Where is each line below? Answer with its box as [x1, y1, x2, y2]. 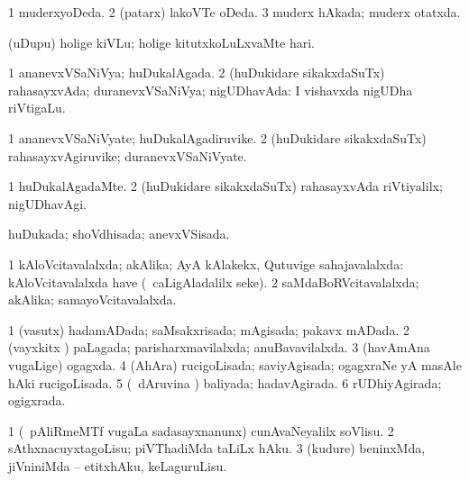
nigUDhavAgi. [8, 194, 87, 213]
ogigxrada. [8, 391, 66, 410]
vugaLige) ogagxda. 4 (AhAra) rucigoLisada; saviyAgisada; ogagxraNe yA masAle [8, 355, 462, 374]
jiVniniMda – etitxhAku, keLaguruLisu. [8, 456, 227, 475]
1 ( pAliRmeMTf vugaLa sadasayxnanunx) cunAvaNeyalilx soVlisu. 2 [8, 421, 394, 440]
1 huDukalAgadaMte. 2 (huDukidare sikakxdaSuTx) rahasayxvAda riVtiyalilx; [8, 177, 443, 195]
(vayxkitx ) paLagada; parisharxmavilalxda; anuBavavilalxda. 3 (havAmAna [8, 338, 430, 357]
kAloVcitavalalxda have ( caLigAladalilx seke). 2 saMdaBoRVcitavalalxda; [8, 272, 419, 291]
